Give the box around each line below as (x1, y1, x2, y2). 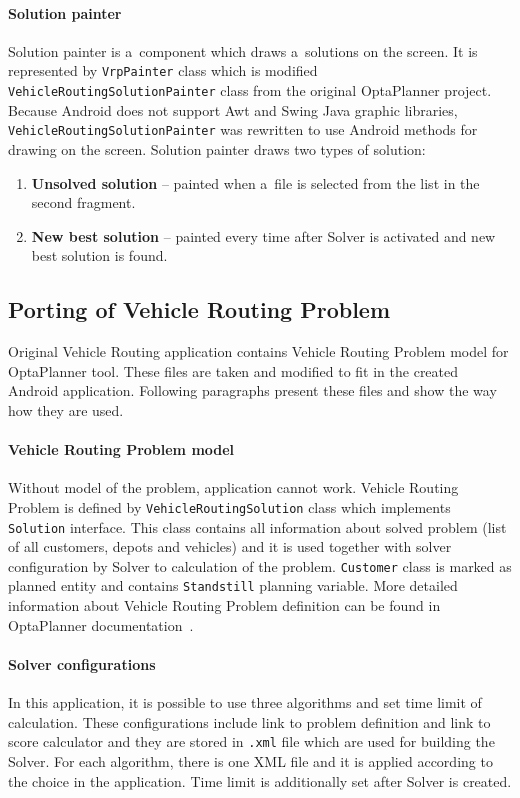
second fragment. (31, 192, 136, 213)
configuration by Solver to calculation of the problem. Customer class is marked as (8, 555, 512, 576)
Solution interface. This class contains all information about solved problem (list (8, 516, 507, 537)
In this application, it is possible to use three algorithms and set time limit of (8, 692, 482, 713)
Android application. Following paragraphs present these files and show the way (8, 380, 497, 401)
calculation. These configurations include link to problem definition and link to (8, 711, 491, 732)
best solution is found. (31, 245, 168, 266)
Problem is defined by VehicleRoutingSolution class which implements (8, 496, 451, 517)
